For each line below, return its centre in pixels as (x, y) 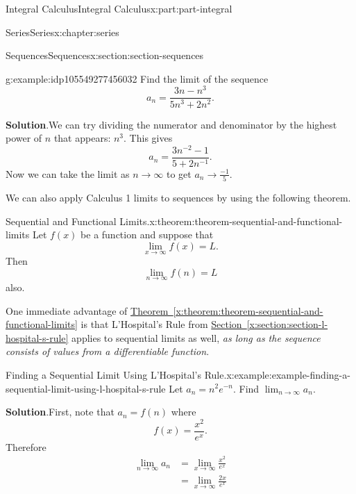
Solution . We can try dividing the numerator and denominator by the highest (171, 124)
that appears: (82, 138)
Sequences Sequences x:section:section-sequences (105, 55)
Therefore (26, 446)
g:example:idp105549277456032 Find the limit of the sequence (137, 78)
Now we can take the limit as (68, 173)
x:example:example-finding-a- (288, 374)
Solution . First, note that (60, 412)
